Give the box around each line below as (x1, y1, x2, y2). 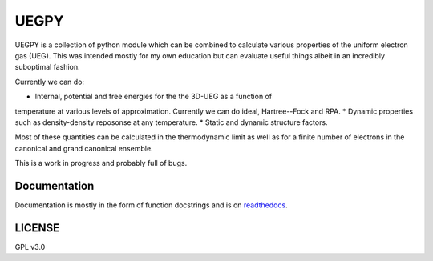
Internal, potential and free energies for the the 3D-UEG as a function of (34, 92, 273, 102)
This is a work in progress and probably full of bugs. (14, 159, 188, 168)
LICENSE (14, 221, 60, 235)
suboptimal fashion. (14, 62, 80, 72)
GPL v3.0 (14, 242, 46, 251)
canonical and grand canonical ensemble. (14, 143, 153, 153)
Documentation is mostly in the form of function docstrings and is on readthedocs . (14, 200, 288, 210)
